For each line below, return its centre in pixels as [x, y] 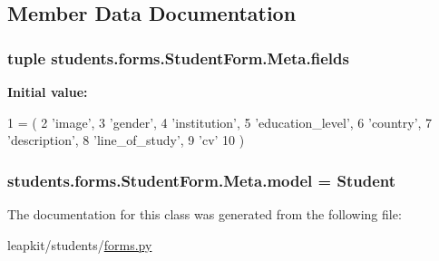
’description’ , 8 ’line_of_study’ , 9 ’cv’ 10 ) [126, 140]
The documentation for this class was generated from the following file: [205, 214]
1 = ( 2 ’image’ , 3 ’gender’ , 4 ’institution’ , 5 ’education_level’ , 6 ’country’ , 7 [220, 122]
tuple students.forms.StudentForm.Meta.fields [178, 58]
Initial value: [48, 92]
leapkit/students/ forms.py [80, 244]
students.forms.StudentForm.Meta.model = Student [201, 180]
